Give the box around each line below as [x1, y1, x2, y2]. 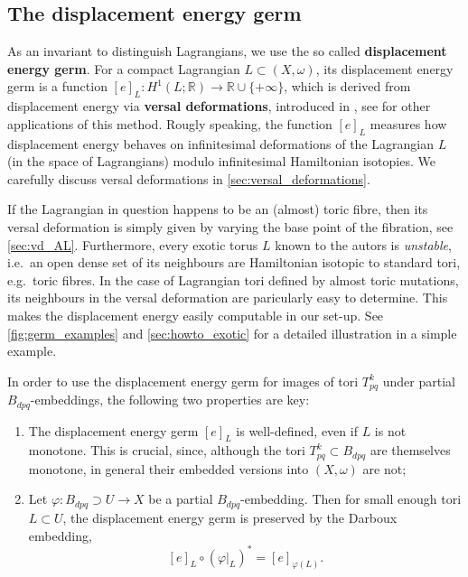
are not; [362, 459, 407, 478]
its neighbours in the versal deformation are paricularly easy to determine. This [7, 288, 448, 307]
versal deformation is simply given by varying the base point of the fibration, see [7, 217, 454, 236]
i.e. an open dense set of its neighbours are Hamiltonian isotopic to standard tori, [7, 253, 461, 272]
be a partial [148, 489, 213, 508]
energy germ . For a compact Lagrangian [7, 59, 240, 78]
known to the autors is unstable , [275, 235, 452, 254]
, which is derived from [284, 77, 411, 96]
